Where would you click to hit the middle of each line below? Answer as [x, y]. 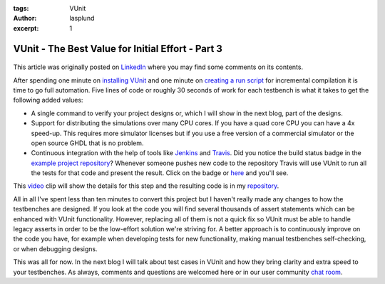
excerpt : [26, 28]
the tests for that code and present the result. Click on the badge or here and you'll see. [160, 173]
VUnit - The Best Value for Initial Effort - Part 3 [118, 49]
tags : [21, 8]
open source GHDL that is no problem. [87, 143]
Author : [25, 19]
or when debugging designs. [55, 248]
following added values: [48, 100]
